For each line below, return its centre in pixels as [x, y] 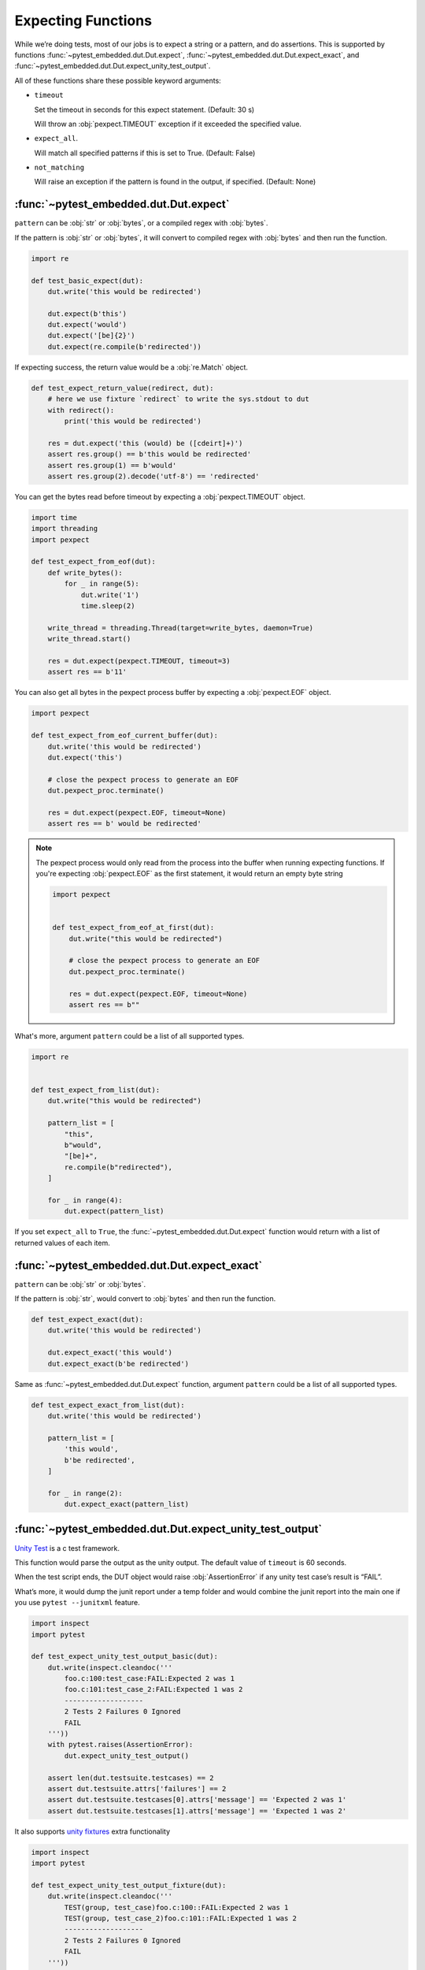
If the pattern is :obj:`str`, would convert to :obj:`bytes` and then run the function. [145, 1299]
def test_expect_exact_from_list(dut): [108, 1405]
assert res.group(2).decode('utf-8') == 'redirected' [153, 476]
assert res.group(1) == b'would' [112, 465]
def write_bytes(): [85, 572]
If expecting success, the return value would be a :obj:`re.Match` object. [131, 367]
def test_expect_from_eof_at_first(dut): [133, 927]
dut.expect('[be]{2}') [91, 336]
